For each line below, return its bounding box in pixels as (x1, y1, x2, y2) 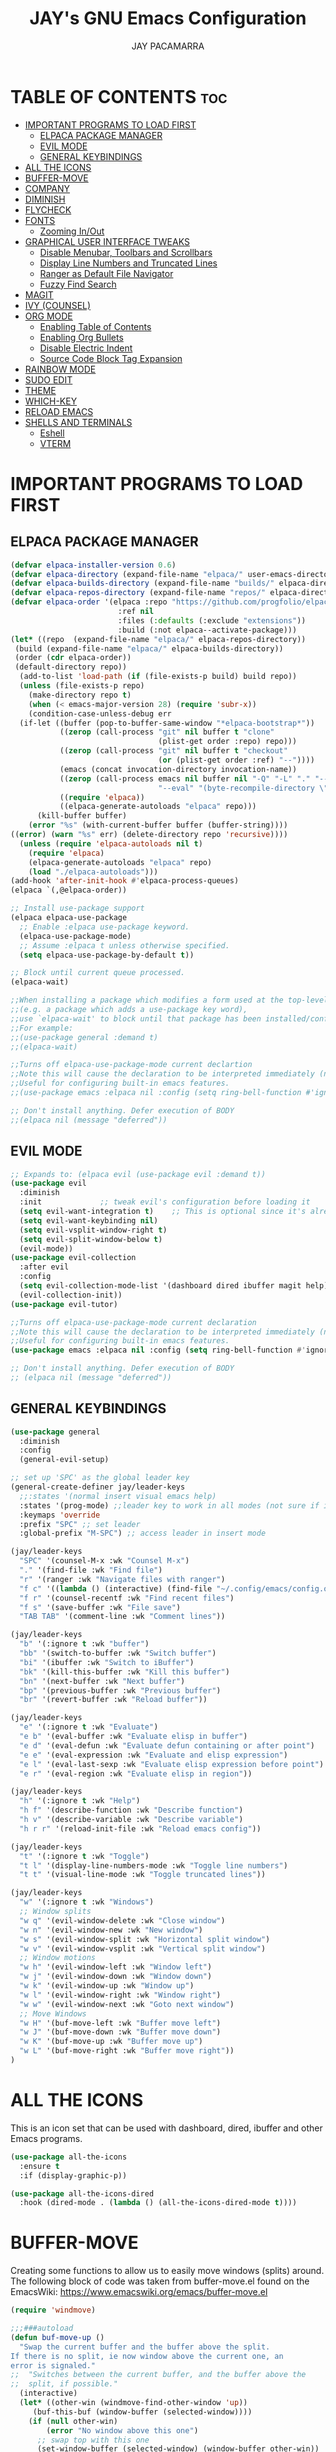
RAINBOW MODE (24, 363, 97, 375)
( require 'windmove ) (10, 2305, 97, 2316)
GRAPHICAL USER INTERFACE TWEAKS (24, 235, 190, 247)
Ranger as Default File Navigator (39, 267, 174, 279)
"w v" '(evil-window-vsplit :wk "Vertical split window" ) (19, 1943, 267, 1954)
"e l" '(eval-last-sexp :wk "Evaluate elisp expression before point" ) (19, 1759, 325, 1769)
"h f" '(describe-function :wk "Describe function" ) (19, 1805, 244, 1816)
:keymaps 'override (19, 1510, 101, 1520)
